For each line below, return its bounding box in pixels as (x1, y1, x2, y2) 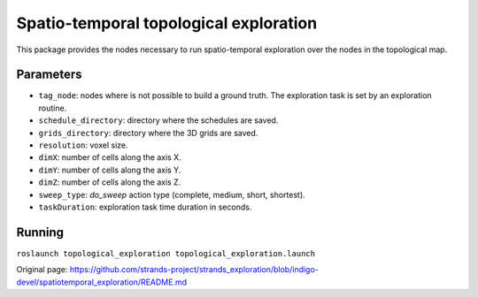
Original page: (16, 264, 68, 275)
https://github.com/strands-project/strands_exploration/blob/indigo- (69, 264, 319, 275)
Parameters (16, 67, 82, 82)
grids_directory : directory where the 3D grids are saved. (38, 127, 258, 138)
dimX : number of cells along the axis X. (38, 152, 181, 163)
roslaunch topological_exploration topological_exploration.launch (16, 248, 316, 258)
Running (16, 225, 65, 240)
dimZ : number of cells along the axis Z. (38, 177, 181, 187)
